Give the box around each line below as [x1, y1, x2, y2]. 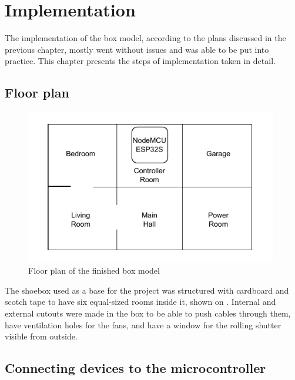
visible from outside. [5, 330, 78, 342]
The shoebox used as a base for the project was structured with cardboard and [5, 284, 289, 296]
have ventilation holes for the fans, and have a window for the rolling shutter [5, 318, 281, 331]
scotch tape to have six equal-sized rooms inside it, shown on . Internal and [5, 295, 276, 308]
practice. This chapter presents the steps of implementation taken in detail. [5, 55, 276, 67]
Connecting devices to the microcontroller [5, 359, 266, 377]
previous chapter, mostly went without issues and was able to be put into [5, 43, 269, 55]
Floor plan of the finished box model [28, 264, 160, 277]
